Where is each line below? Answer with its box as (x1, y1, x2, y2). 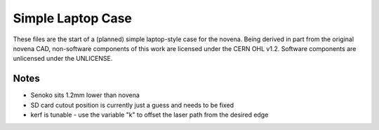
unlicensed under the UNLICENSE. (13, 55, 113, 63)
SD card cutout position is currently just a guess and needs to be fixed (30, 101, 234, 109)
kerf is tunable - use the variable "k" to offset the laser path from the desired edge (30, 110, 269, 119)
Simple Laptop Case (13, 10, 133, 26)
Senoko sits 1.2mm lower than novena (30, 91, 140, 99)
